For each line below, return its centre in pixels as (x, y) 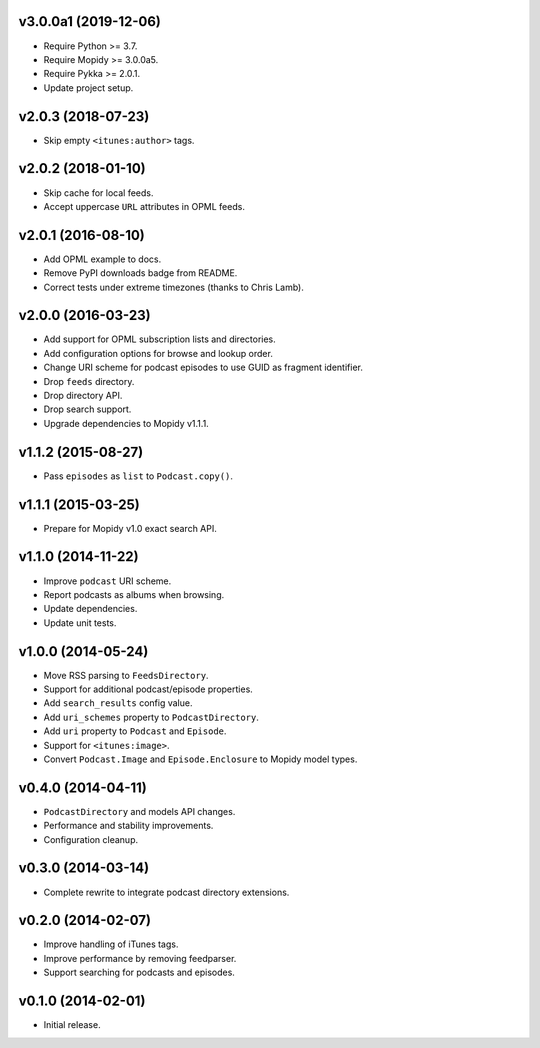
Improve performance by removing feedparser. (140, 958)
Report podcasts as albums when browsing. (134, 594)
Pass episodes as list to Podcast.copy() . (138, 476)
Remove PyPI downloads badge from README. (140, 273)
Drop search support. (87, 409)
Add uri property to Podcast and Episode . (135, 731)
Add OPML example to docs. (102, 259)
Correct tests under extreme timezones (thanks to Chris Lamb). (173, 287)
